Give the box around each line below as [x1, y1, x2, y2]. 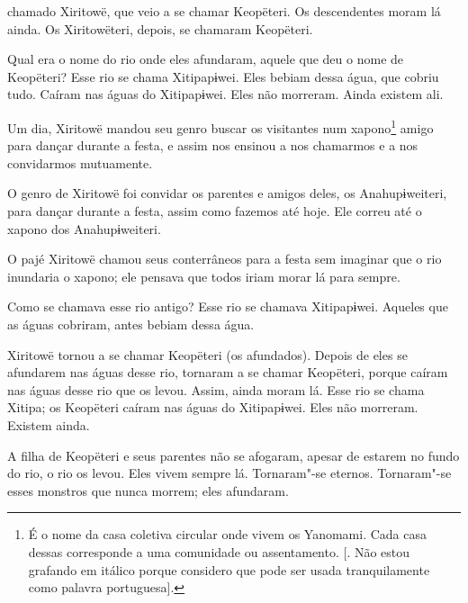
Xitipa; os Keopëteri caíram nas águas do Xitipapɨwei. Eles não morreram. [7, 398, 418, 417]
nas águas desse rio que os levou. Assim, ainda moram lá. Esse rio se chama [7, 380, 425, 399]
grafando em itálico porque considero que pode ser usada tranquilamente [28, 560, 430, 579]
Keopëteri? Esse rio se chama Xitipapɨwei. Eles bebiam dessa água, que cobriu [7, 67, 439, 85]
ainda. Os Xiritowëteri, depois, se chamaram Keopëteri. [7, 19, 313, 38]
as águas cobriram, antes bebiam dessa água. [7, 314, 255, 333]
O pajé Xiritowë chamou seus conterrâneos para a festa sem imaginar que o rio [7, 249, 442, 268]
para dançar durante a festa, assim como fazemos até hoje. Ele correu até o [7, 202, 422, 220]
